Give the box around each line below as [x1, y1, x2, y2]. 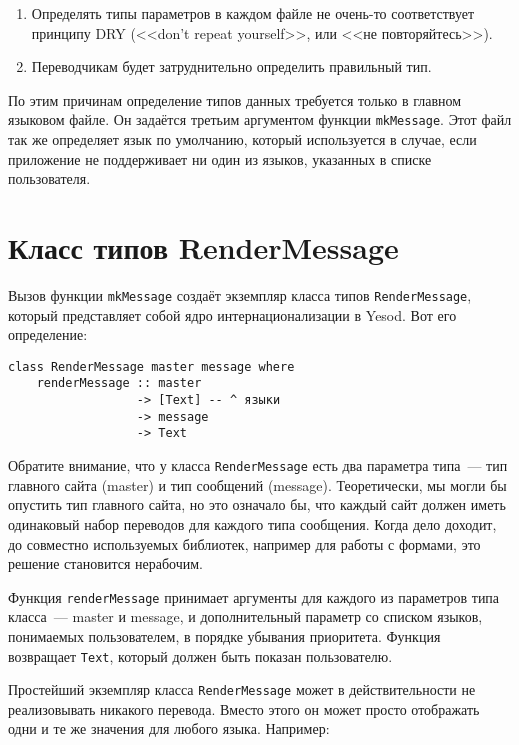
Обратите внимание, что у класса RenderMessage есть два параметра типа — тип [8, 455, 508, 476]
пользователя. [8, 168, 91, 189]
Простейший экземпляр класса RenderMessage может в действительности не [8, 679, 476, 700]
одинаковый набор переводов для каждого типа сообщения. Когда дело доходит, [8, 513, 497, 534]
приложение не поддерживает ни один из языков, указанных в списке [8, 148, 432, 169]
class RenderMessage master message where [8, 359, 295, 374]
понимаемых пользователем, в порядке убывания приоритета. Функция [8, 625, 441, 646]
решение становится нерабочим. [8, 553, 203, 574]
